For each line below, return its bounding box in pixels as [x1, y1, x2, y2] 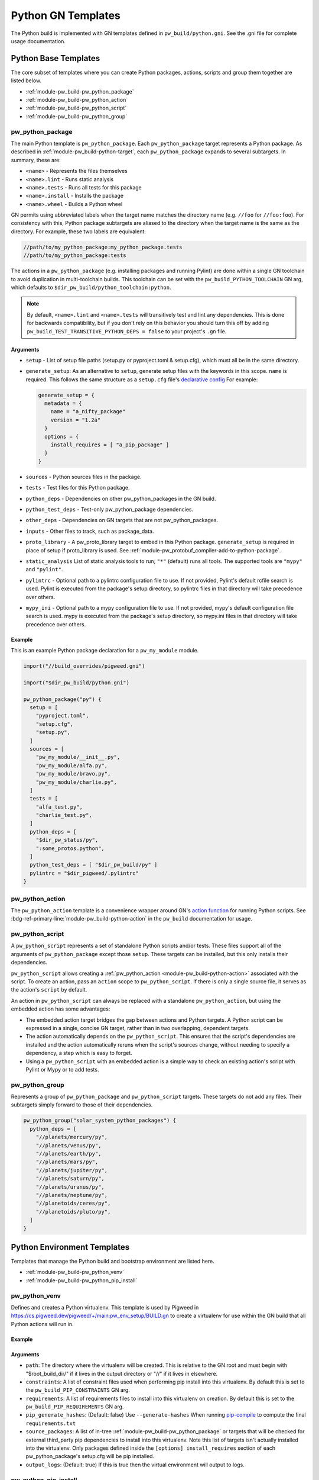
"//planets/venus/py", [35, 1142, 102, 1148]
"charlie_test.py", [35, 812, 93, 819]
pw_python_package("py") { [23, 696, 102, 703]
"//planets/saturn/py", [35, 1175, 105, 1182]
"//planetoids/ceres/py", [35, 1200, 111, 1207]
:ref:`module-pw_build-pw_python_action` [25, 96, 128, 104]
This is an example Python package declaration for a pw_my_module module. [11, 647, 199, 654]
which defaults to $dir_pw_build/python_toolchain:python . [11, 284, 171, 291]
